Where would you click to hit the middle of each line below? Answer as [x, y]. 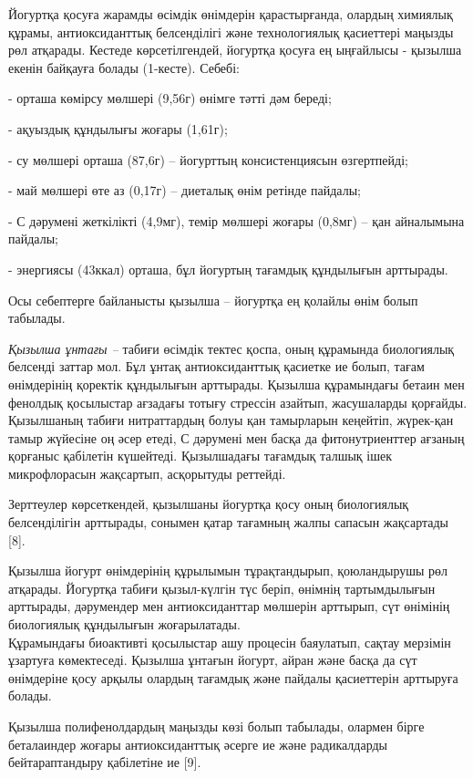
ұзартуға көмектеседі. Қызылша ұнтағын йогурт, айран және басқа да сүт [213, 660]
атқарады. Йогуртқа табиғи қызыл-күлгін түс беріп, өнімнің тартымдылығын [222, 588]
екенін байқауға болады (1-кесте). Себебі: [124, 67]
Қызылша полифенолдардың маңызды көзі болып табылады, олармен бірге [216, 726]
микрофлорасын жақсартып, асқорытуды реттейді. [147, 473]
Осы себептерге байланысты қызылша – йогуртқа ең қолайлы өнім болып [213, 300]
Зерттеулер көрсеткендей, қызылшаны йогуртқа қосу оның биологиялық [209, 504]
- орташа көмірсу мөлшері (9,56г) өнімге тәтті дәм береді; [170, 98]
